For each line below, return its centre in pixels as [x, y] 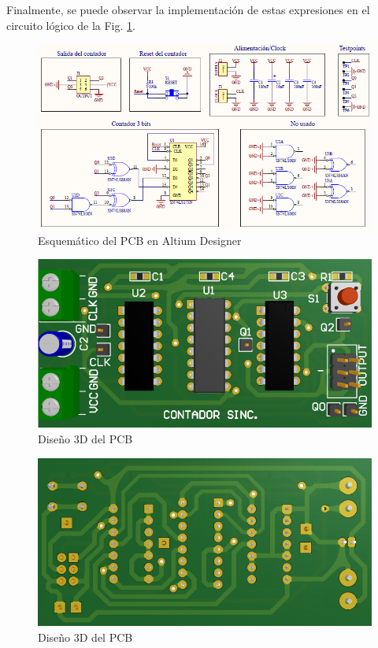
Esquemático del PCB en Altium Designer [140, 240]
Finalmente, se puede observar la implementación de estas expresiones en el [188, 9]
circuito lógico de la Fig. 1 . [71, 25]
